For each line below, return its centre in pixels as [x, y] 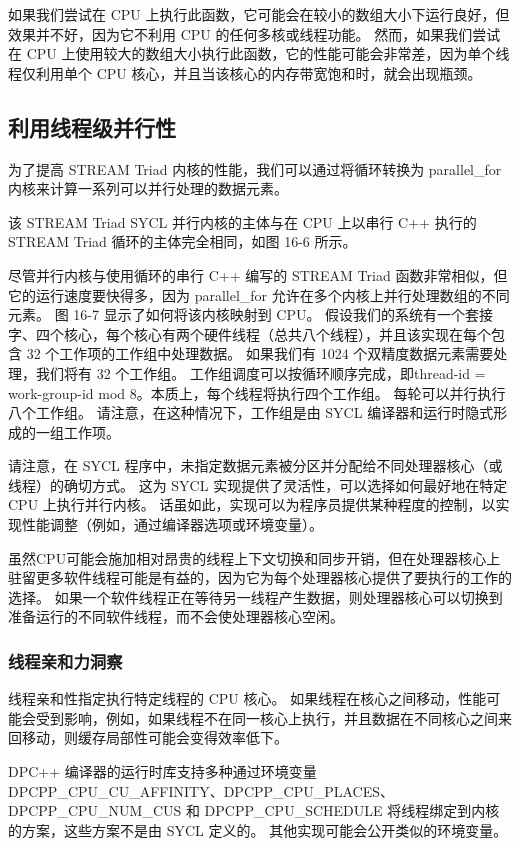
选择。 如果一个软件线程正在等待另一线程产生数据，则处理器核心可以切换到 [255, 596]
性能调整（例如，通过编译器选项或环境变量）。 [172, 524]
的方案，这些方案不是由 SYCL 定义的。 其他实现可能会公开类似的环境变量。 [258, 829]
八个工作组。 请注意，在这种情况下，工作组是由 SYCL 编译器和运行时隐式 [251, 412]
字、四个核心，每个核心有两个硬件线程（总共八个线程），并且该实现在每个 [249, 333]
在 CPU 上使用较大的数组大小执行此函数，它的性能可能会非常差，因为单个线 [259, 53]
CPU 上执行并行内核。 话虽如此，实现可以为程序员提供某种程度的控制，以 [252, 504]
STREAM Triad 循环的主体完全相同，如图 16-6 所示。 [182, 241]
